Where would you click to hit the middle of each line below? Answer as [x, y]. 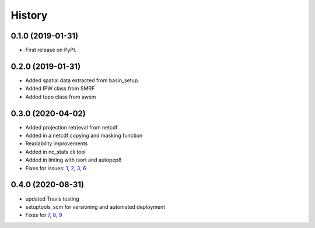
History [29, 15]
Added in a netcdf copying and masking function [84, 136]
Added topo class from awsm [61, 97]
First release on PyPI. [51, 50]
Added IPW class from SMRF [60, 89]
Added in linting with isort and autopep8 [73, 160]
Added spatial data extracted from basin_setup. [82, 80]
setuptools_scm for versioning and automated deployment [95, 206]
